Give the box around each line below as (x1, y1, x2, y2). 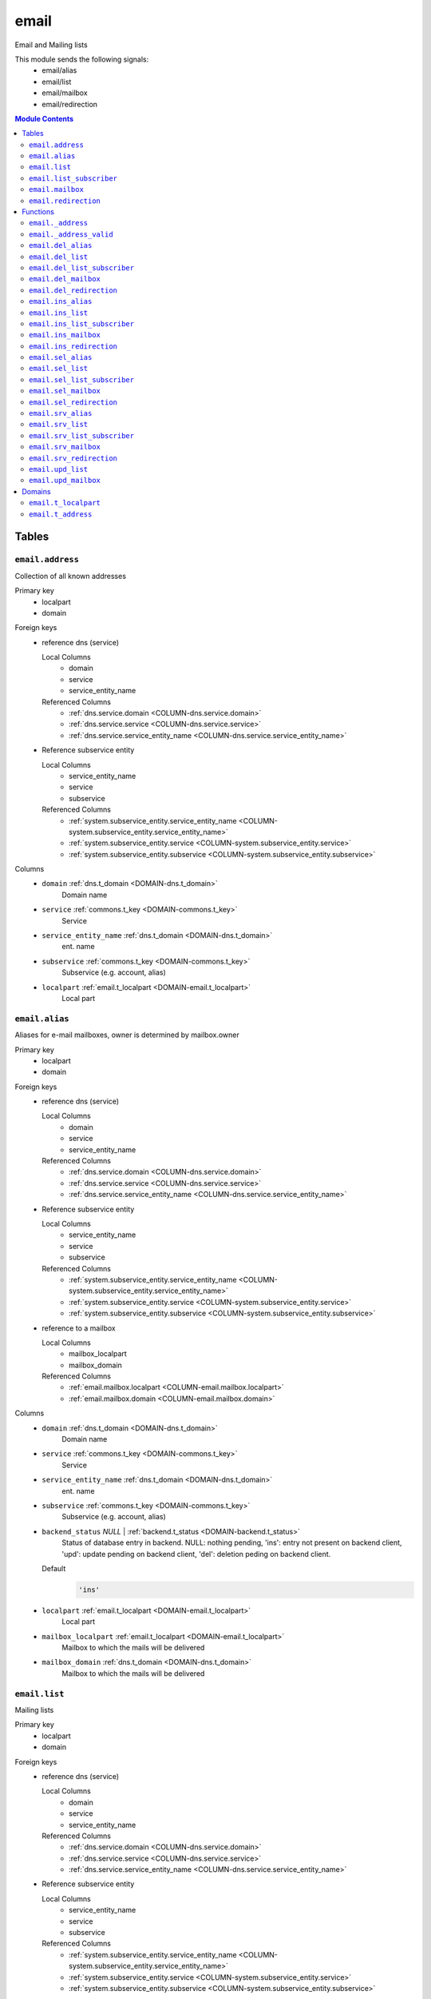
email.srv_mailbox (29, 442, 101, 452)
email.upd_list (29, 465, 89, 473)
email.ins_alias (29, 297, 93, 306)
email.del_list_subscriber (29, 263, 135, 272)
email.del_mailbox (29, 274, 101, 284)
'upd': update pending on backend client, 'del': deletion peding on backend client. (61, 1549, 331, 1558)
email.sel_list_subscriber (29, 375, 135, 384)
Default (42, 1563, 66, 1573)
